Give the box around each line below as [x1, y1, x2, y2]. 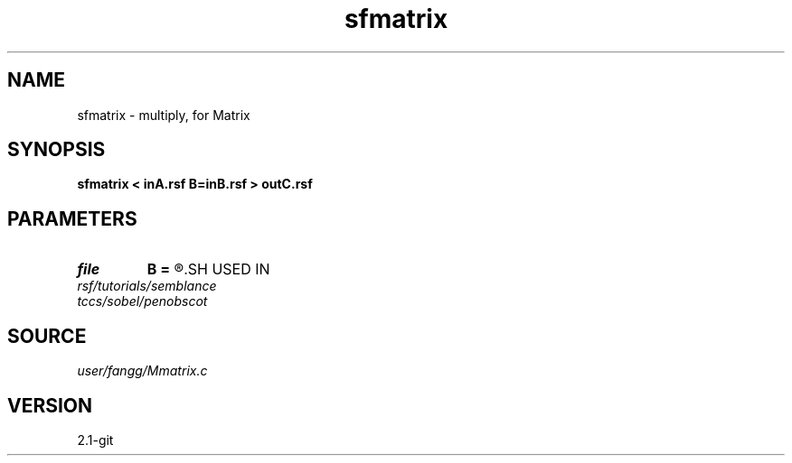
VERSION [7, 394, 93, 417]
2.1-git [77, 431, 114, 448]
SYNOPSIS [7, 138, 106, 162]
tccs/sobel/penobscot [77, 293, 208, 310]
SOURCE [7, 324, 87, 347]
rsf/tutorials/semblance [77, 278, 217, 294]
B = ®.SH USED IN [146, 260, 270, 279]
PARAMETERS [7, 207, 137, 230]
